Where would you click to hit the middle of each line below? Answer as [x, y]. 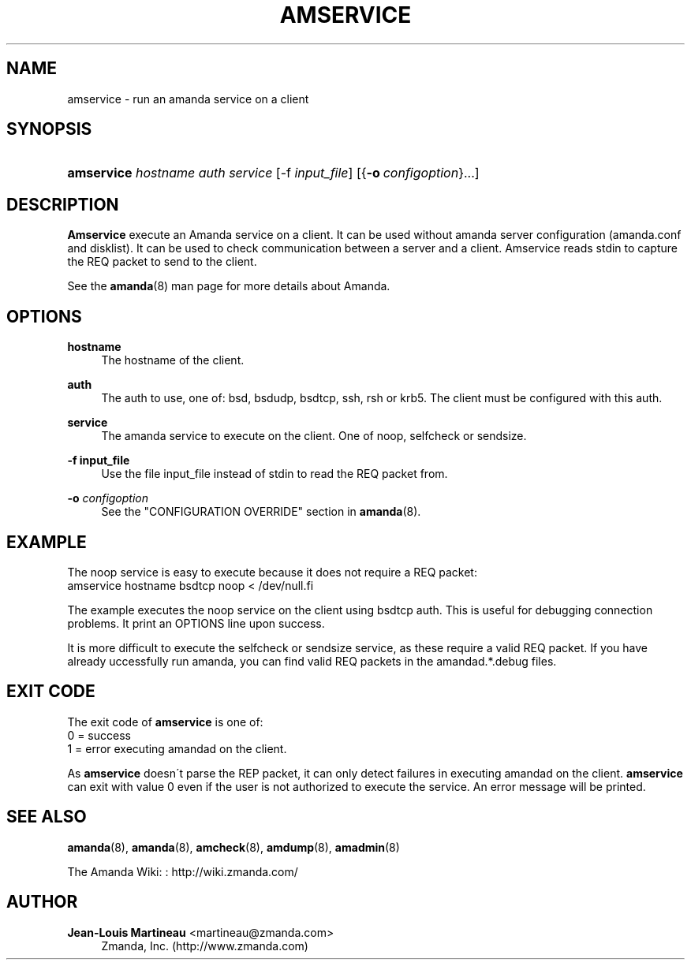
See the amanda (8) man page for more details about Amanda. [229, 286]
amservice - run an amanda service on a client [188, 99]
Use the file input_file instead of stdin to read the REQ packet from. [275, 474]
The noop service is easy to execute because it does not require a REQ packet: [272, 572]
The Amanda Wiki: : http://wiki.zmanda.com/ [183, 871]
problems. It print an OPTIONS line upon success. [196, 623]
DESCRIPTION [63, 204]
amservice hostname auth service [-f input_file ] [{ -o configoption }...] [273, 173]
